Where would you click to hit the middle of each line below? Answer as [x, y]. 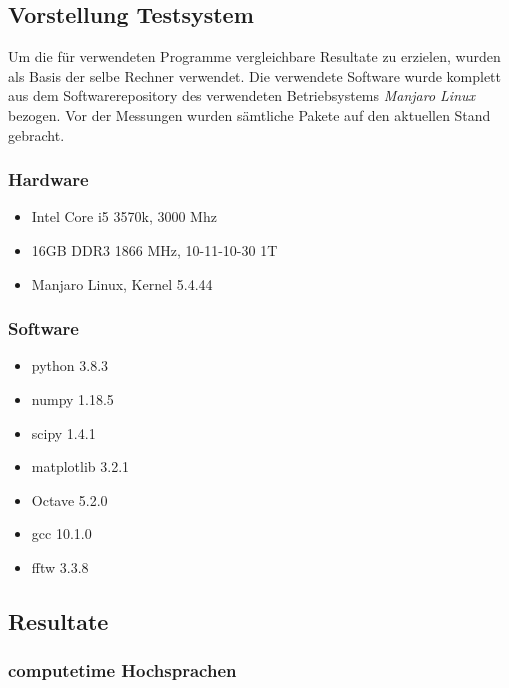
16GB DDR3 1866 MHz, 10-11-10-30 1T [154, 249]
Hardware [48, 179]
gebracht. [36, 134]
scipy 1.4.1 [63, 432]
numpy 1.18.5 [72, 398]
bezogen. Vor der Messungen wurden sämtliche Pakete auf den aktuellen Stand [249, 114]
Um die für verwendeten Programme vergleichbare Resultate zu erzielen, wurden [254, 56]
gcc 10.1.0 [61, 533]
